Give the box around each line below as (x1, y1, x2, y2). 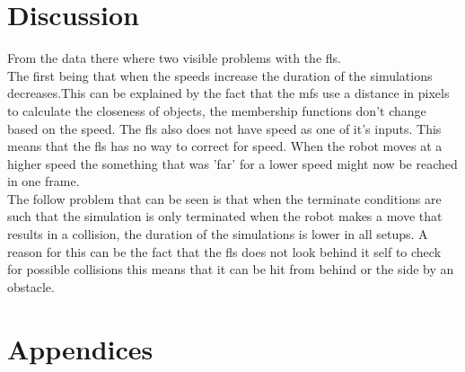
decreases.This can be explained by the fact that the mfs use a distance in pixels (7, 84, 450, 102)
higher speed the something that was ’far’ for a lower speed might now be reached (7, 154, 458, 173)
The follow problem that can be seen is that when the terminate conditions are (7, 189, 442, 208)
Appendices (7, 330, 154, 367)
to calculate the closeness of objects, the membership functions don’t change (7, 101, 426, 120)
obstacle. (7, 277, 55, 296)
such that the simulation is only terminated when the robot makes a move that (7, 207, 443, 226)
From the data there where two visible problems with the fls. (7, 49, 341, 67)
